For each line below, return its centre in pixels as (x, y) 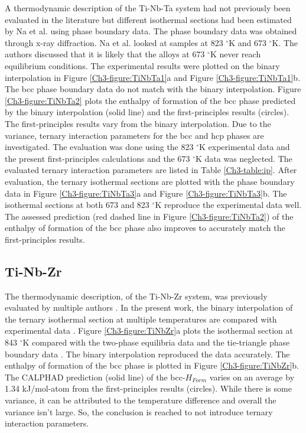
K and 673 (248, 42)
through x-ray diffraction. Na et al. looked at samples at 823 (114, 42)
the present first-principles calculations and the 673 (97, 158)
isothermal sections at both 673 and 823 (77, 205)
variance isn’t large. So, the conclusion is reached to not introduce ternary (139, 411)
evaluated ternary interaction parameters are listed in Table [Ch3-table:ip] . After (151, 170)
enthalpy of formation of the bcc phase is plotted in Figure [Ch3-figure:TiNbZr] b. (152, 365)
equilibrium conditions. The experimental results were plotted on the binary (142, 65)
